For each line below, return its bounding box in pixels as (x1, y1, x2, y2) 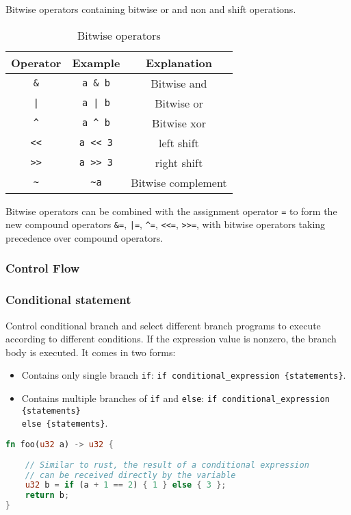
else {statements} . (21, 416, 108, 430)
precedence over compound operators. (5, 230, 164, 244)
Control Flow (5, 260, 80, 277)
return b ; (25, 490, 70, 501)
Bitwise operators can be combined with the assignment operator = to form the (5, 203, 337, 218)
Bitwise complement (131, 174, 227, 190)
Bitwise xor (151, 114, 206, 131)
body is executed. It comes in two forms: (5, 344, 176, 359)
